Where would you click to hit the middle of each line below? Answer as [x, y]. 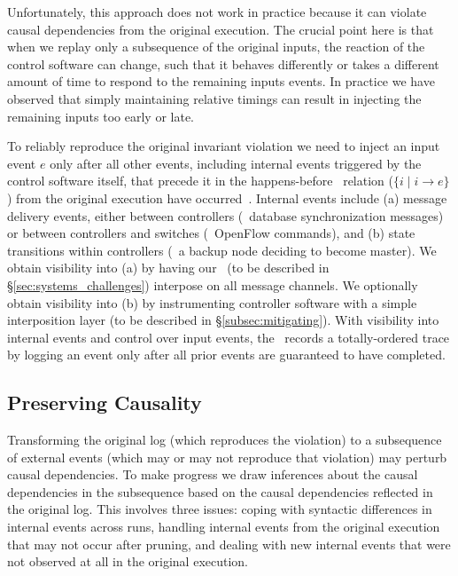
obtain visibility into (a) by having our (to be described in [168, 268]
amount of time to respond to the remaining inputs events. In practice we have [221, 81]
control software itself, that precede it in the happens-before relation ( [200, 181]
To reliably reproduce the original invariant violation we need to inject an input [224, 146]
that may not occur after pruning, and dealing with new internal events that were [229, 544]
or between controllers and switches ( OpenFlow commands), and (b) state [211, 233]
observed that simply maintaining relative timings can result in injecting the [214, 98]
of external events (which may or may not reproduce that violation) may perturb [227, 457]
